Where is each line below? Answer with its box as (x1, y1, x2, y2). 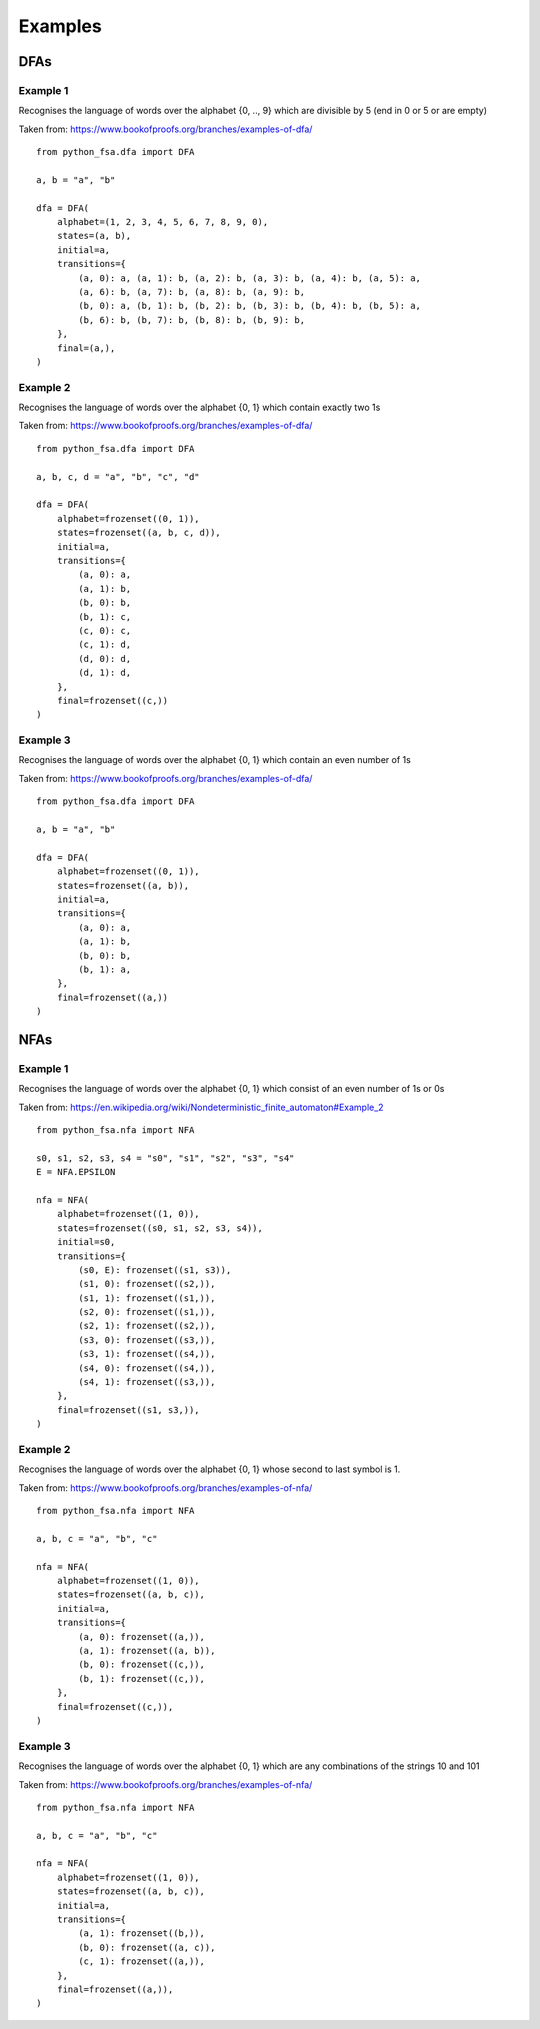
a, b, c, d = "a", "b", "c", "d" (36, 471, 200, 482)
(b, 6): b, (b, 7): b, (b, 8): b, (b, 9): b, (78, 314, 305, 325)
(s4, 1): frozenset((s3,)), (78, 1376, 216, 1388)
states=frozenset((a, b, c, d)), (56, 527, 222, 539)
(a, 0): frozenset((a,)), (78, 1631, 205, 1642)
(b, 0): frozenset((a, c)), (78, 1941, 216, 1953)
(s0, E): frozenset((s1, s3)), (78, 1264, 232, 1275)
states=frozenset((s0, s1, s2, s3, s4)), (56, 1222, 264, 1234)
